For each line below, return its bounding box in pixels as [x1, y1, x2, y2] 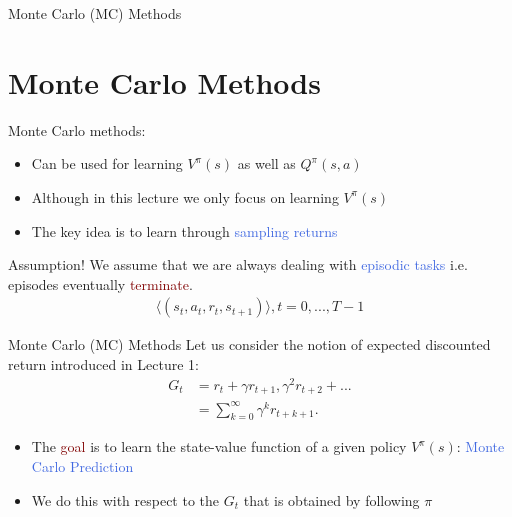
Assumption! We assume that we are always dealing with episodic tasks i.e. [8, 254, 468, 275]
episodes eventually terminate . [8, 273, 193, 294]
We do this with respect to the [31, 489, 220, 510]
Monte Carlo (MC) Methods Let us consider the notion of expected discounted [8, 334, 491, 355]
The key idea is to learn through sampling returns [31, 220, 338, 241]
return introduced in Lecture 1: [8, 353, 199, 374]
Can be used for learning [31, 153, 183, 174]
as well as [237, 153, 296, 174]
